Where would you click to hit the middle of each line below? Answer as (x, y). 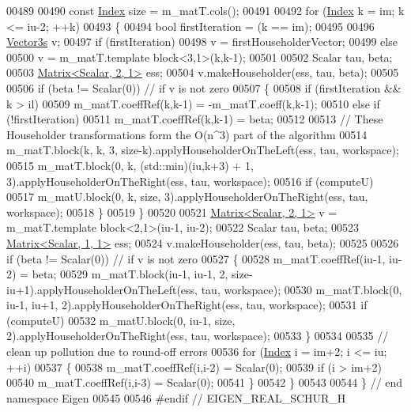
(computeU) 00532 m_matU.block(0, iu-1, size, (121, 320)
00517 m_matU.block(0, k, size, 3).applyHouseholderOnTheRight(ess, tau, (187, 197)
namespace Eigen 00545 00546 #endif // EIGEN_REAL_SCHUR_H (176, 397)
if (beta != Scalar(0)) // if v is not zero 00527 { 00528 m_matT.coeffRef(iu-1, (196, 258)
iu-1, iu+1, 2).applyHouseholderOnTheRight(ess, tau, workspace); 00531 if (187, 305)
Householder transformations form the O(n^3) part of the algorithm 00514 (187, 134)
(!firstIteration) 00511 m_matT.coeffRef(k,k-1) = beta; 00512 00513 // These (195, 119)
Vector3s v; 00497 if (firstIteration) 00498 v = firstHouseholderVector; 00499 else (202, 42)
